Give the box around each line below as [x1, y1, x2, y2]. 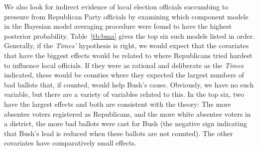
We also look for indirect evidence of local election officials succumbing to [4, 1, 229, 11]
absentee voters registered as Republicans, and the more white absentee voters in [4, 108, 251, 119]
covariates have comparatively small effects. [4, 138, 136, 148]
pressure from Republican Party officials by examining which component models [4, 11, 249, 21]
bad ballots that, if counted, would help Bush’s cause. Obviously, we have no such [4, 79, 254, 89]
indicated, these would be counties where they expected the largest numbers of [4, 70, 244, 80]
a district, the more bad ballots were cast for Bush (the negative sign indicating [4, 118, 247, 129]
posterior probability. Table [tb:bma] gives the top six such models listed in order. [4, 30, 255, 41]
